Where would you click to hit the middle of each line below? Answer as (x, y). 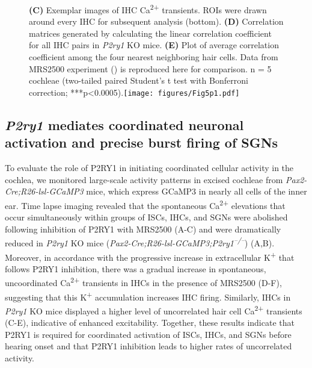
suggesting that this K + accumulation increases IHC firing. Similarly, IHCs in (148, 296)
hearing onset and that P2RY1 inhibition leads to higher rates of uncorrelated (148, 346)
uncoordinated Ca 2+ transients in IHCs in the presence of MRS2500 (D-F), (143, 282)
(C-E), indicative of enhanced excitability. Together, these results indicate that (150, 323)
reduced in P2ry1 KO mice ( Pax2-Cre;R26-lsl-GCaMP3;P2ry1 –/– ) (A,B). (140, 242)
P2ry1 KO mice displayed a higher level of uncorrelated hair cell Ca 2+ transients (154, 310)
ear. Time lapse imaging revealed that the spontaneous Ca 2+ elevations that (145, 204)
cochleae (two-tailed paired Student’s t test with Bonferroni (139, 80)
